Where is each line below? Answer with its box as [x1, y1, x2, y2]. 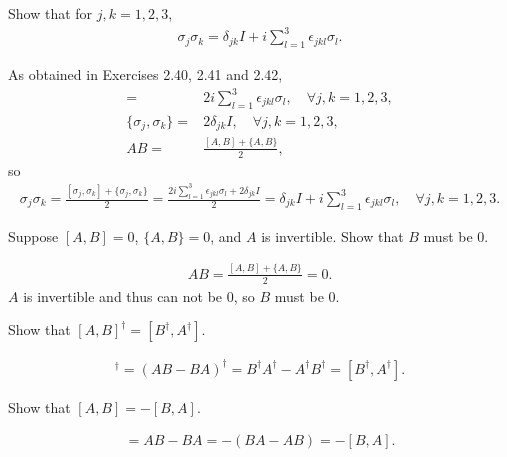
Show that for [8, 3, 93, 23]
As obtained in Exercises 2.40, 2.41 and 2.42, [8, 63, 283, 84]
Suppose [8, 225, 59, 246]
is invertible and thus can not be [23, 285, 223, 306]
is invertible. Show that [261, 225, 404, 246]
